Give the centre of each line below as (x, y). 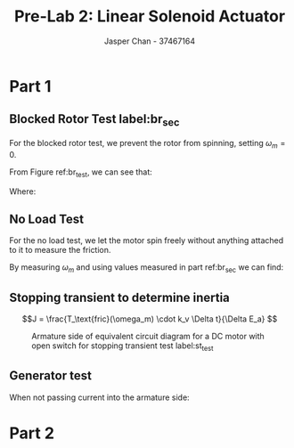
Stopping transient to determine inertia (119, 297)
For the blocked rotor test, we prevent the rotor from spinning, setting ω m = (147, 144)
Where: (23, 191)
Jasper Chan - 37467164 (150, 41)
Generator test (50, 376)
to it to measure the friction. (60, 250)
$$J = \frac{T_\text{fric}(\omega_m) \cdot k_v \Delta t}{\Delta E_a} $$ (150, 319)
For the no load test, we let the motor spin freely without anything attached (147, 240)
